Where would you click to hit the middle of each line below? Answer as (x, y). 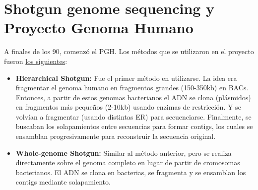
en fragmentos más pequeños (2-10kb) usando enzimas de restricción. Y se (128, 107)
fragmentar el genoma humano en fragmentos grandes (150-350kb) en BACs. (132, 88)
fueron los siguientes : (36, 61)
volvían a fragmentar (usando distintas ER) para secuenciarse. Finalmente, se (133, 116)
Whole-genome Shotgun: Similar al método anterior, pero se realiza (124, 153)
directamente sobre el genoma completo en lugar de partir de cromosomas (128, 162)
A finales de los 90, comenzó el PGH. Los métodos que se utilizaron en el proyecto (129, 51)
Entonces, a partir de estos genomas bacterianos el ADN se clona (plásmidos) (133, 97)
